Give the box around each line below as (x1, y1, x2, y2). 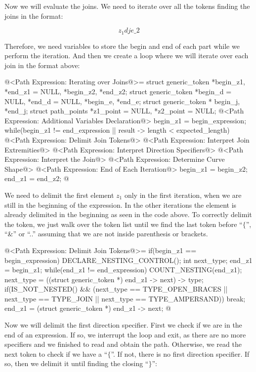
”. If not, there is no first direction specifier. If (111, 348, 250, 359)
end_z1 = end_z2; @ (4, 173, 69, 184)
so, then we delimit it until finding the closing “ (4, 358, 149, 369)
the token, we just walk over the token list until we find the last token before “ (4, 219, 243, 229)
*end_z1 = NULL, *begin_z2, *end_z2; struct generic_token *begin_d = (4, 86, 232, 97)
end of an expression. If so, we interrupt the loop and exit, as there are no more (4, 329, 246, 339)
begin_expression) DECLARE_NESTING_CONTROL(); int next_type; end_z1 (4, 255, 253, 265)
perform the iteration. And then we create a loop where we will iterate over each (4, 50, 249, 61)
